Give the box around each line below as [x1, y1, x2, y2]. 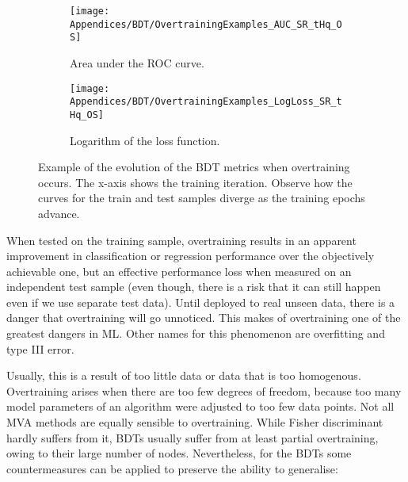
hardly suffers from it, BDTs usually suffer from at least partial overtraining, [6, 429, 379, 446]
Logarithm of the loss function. [70, 132, 220, 148]
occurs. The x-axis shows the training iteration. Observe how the [38, 174, 353, 190]
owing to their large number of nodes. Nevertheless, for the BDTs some [6, 445, 352, 461]
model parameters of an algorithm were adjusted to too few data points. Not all [6, 398, 395, 415]
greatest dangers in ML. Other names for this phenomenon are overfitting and [6, 325, 385, 342]
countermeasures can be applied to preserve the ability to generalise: [6, 460, 338, 476]
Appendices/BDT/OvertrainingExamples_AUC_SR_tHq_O [70, 18, 342, 30]
